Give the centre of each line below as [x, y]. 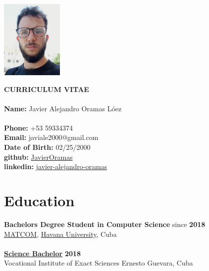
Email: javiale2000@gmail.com [51, 137]
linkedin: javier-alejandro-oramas [56, 166]
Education [39, 201]
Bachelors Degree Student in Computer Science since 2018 [105, 224]
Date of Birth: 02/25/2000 [47, 147]
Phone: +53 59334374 [39, 127]
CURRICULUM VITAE [47, 89]
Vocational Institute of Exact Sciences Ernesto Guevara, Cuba [99, 263]
